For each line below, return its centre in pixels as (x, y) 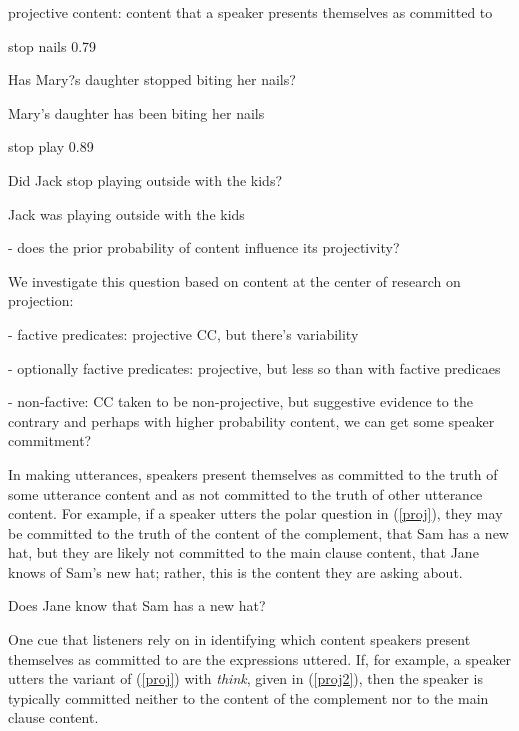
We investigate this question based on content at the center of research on (234, 280)
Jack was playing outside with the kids (126, 213)
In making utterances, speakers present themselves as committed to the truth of (253, 473)
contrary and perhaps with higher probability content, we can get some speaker (251, 420)
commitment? (50, 440)
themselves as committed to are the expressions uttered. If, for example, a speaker (260, 658)
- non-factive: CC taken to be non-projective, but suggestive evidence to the (240, 401)
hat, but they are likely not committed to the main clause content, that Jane (243, 552)
